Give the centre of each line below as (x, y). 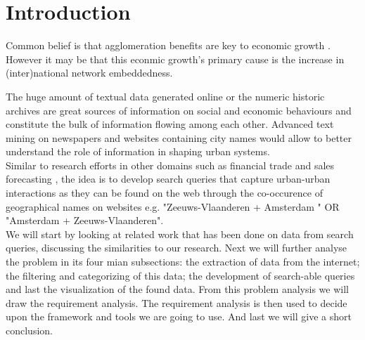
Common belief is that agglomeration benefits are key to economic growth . (168, 45)
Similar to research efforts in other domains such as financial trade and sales (170, 165)
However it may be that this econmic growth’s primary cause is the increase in (175, 59)
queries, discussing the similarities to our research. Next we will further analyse (177, 248)
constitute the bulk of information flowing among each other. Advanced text (170, 124)
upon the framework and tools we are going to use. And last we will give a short (179, 316)
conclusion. (29, 330)
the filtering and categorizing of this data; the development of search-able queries (180, 275)
